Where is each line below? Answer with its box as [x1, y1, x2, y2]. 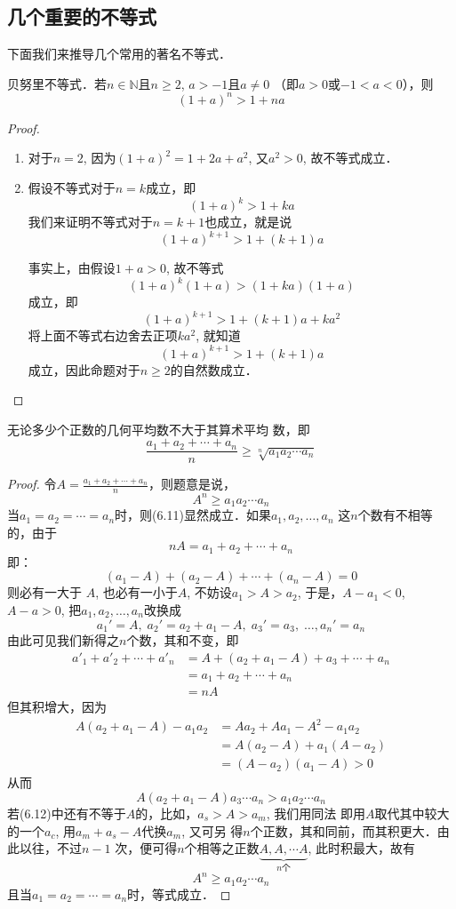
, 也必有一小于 [95, 583, 178, 602]
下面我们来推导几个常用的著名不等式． [7, 44, 231, 63]
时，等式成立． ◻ [127, 884, 231, 903]
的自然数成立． [170, 360, 258, 379]
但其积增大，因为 [7, 698, 107, 716]
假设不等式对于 [28, 179, 116, 197]
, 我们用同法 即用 [266, 803, 365, 822]
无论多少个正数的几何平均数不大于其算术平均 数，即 [7, 419, 310, 438]
